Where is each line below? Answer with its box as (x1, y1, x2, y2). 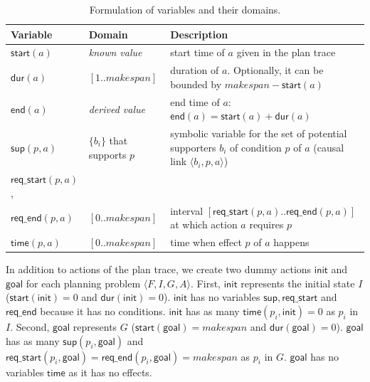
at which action (170, 217, 238, 232)
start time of (170, 45, 225, 60)
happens (273, 235, 310, 250)
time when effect (170, 235, 242, 250)
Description (170, 26, 228, 41)
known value (88, 45, 142, 60)
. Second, (10, 319, 50, 334)
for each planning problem (26, 275, 141, 290)
